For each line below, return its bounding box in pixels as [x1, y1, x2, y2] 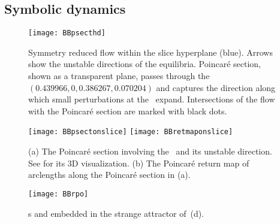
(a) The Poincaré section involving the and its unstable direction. [28, 145, 272, 158]
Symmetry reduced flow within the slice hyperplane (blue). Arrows [28, 46, 273, 58]
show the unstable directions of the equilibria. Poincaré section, [28, 57, 261, 70]
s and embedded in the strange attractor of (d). [28, 207, 204, 219]
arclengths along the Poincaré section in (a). [28, 168, 191, 181]
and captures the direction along [156, 81, 276, 93]
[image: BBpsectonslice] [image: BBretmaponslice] [28, 128, 233, 137]
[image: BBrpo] [28, 189, 89, 198]
